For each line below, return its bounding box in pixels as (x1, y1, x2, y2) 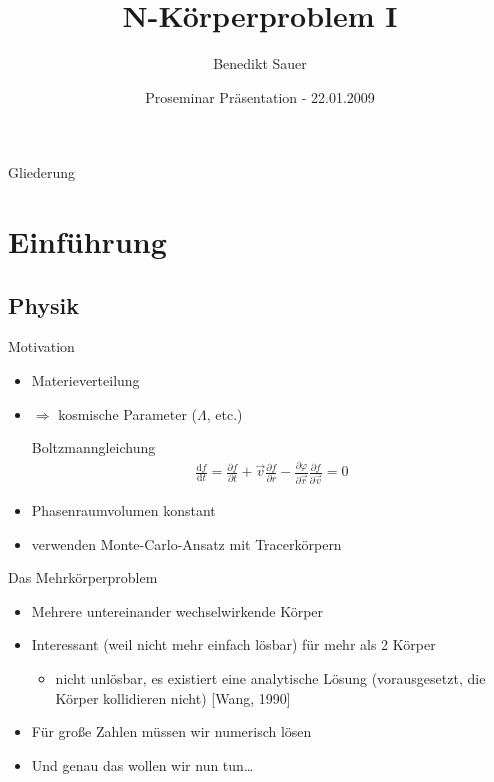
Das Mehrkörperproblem (8, 567, 158, 588)
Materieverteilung (31, 370, 140, 391)
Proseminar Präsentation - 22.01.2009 (145, 86, 375, 107)
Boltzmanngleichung (31, 437, 156, 458)
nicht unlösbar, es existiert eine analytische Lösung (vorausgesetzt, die (55, 668, 486, 689)
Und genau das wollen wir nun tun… (31, 754, 254, 775)
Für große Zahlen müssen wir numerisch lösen (31, 721, 312, 742)
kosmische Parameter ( (58, 403, 198, 424)
